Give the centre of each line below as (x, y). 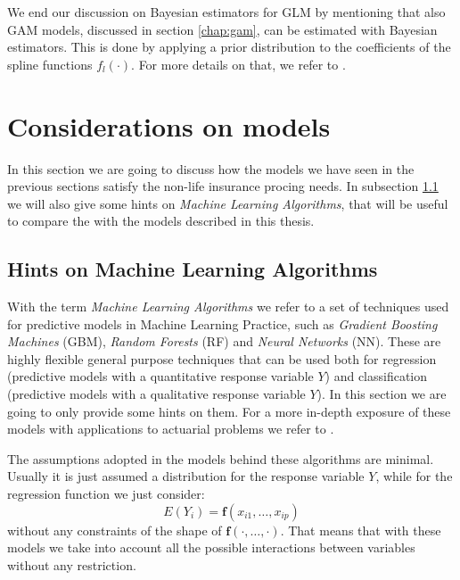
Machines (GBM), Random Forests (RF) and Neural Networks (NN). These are (224, 341)
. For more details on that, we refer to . (238, 64)
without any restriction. (72, 564)
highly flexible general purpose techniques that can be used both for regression (222, 358)
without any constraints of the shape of (115, 530)
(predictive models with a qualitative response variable (156, 394)
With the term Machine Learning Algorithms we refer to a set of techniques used (228, 307)
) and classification (376, 376)
